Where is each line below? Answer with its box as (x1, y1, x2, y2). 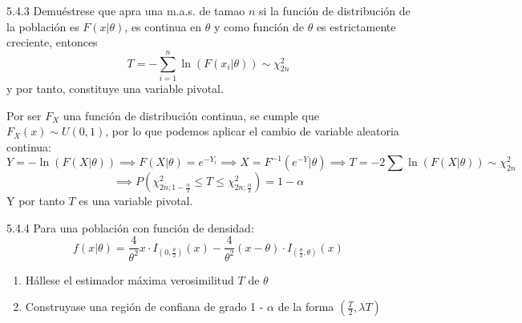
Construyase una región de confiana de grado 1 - (25, 298, 264, 315)
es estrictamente (316, 18, 396, 34)
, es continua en (124, 18, 202, 34)
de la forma (277, 298, 334, 315)
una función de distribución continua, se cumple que (63, 107, 319, 123)
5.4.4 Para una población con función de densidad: (6, 219, 254, 236)
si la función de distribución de (258, 2, 411, 18)
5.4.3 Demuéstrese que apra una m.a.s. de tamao (6, 2, 245, 18)
